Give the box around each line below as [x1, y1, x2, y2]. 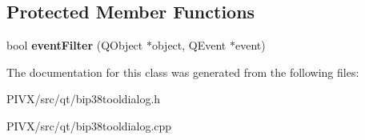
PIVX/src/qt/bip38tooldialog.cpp [6, 117, 172, 134]
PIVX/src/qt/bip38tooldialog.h [6, 90, 161, 107]
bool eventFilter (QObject [6, 37, 143, 54]
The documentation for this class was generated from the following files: [6, 63, 359, 80]
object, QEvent [151, 37, 227, 54]
